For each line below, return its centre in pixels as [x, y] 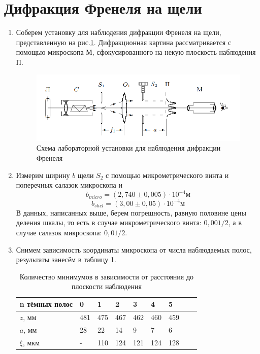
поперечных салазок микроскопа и [69, 185]
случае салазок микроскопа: [59, 233]
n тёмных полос [46, 304]
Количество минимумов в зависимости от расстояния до [107, 276]
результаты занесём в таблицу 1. [66, 259]
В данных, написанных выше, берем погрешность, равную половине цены [131, 212]
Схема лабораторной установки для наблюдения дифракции [128, 148]
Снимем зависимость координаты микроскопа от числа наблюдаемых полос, [134, 249]
